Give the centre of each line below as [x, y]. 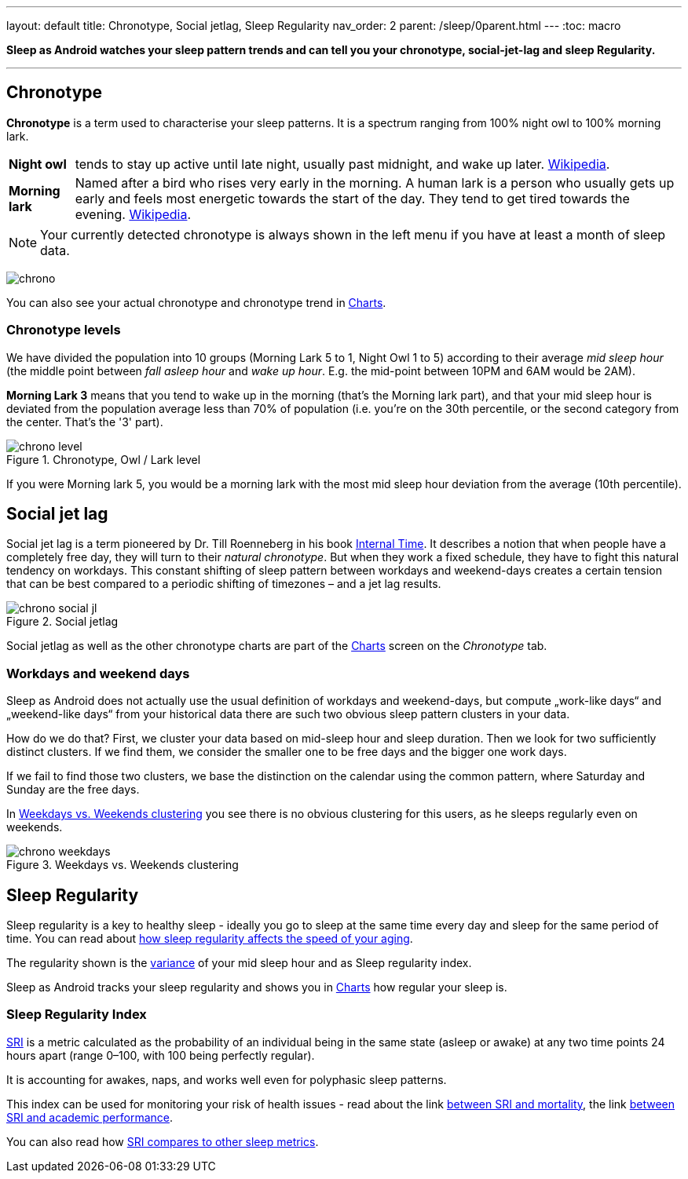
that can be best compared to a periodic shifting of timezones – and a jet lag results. [224, 584]
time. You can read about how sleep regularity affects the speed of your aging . [210, 939]
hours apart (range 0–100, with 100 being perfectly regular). [161, 1055]
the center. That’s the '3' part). [85, 422]
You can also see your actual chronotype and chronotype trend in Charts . [196, 302]
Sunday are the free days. [73, 790]
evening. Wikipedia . [133, 214]
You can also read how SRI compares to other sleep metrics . [163, 1141]
